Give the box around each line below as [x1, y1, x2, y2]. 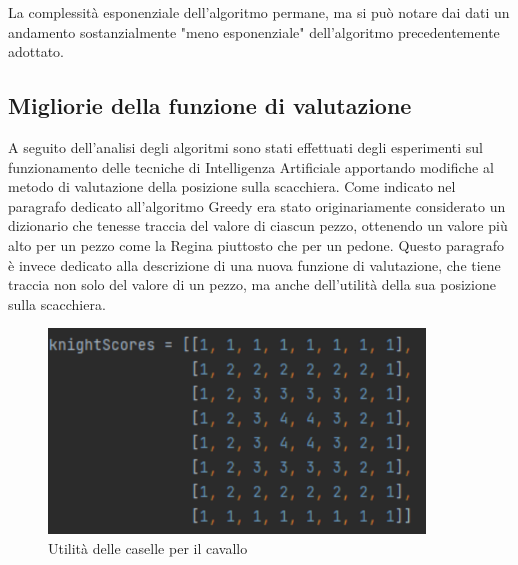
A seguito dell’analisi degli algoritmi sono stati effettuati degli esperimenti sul [8, 136, 483, 157]
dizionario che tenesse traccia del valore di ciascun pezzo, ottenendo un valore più [8, 215, 508, 236]
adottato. [8, 41, 65, 62]
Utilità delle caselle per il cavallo [48, 537, 248, 558]
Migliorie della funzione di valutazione [8, 90, 412, 121]
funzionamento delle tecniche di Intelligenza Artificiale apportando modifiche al [8, 156, 494, 177]
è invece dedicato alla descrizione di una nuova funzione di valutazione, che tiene [8, 254, 501, 275]
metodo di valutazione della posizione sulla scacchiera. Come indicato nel [8, 176, 456, 197]
